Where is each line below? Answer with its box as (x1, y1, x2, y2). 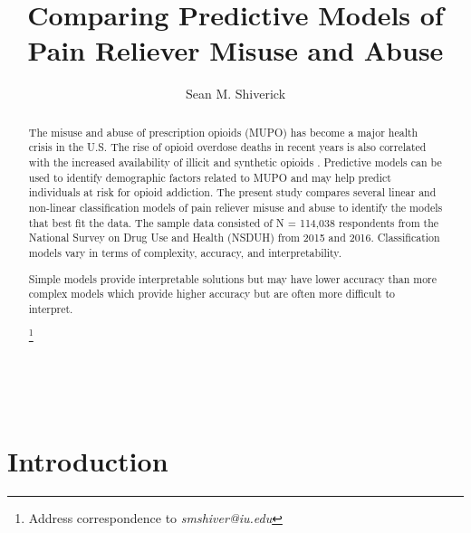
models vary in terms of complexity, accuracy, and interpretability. (28, 244, 341, 260)
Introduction (7, 443, 168, 480)
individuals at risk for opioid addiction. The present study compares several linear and (28, 185, 437, 200)
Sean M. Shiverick (185, 84, 286, 103)
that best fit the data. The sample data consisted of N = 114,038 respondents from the (28, 214, 439, 230)
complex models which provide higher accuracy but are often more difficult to (28, 286, 395, 301)
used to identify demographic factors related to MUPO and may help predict (28, 169, 391, 185)
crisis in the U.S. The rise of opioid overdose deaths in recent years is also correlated (28, 139, 427, 155)
